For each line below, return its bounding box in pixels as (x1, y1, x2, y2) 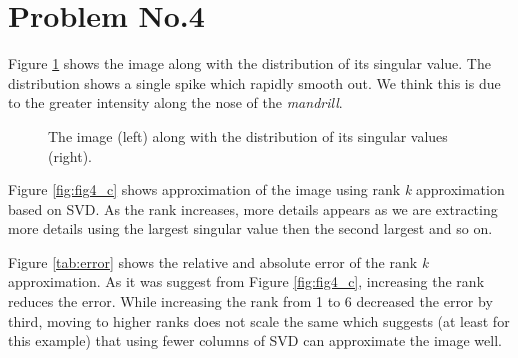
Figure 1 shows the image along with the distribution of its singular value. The (8, 53, 491, 74)
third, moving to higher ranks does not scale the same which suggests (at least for (8, 310, 510, 331)
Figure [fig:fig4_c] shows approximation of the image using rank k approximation (8, 179, 505, 200)
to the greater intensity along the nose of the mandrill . (8, 92, 343, 113)
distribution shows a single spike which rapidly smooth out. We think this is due (8, 72, 501, 93)
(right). (48, 145, 93, 166)
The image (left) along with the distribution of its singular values (48, 125, 448, 146)
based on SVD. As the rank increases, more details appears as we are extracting (8, 198, 498, 219)
